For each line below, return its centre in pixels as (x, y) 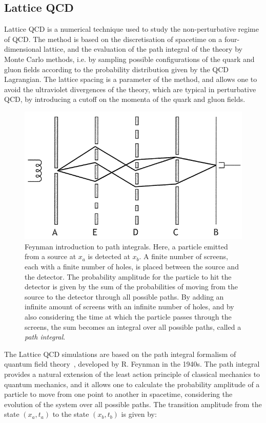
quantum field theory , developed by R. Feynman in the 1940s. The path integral (132, 364)
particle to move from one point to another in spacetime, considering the (118, 394)
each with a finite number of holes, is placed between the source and (132, 267)
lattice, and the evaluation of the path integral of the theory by (143, 49)
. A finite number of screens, (183, 256)
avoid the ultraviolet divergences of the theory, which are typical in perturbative (130, 89)
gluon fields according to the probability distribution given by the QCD (117, 69)
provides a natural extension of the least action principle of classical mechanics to (132, 374)
